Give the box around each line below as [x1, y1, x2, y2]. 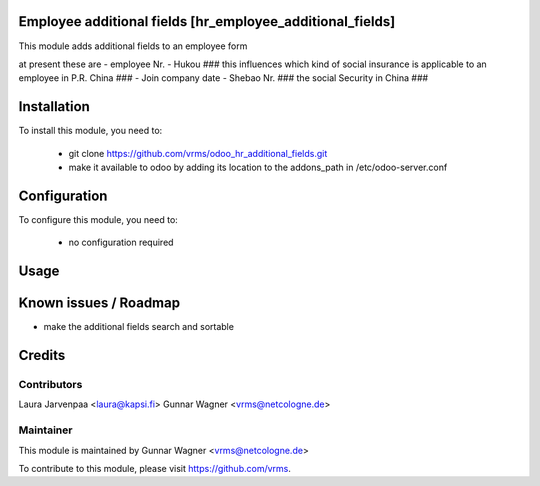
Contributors [18, 377, 83, 391]
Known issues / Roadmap [18, 295, 180, 312]
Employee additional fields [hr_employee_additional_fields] [18, 13, 396, 30]
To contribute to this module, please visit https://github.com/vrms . [18, 462, 292, 474]
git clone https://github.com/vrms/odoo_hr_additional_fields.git [68, 147, 328, 159]
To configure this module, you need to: [18, 213, 179, 225]
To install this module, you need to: [18, 125, 163, 137]
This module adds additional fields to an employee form [18, 40, 248, 52]
